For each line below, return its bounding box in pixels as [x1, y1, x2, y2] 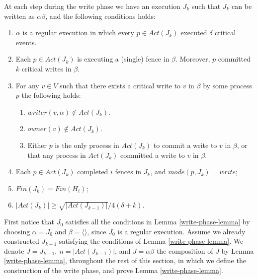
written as [4, 10, 35, 21]
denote [4, 245, 24, 256]
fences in [115, 166, 142, 177]
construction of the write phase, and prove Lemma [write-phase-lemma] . [4, 265, 223, 276]
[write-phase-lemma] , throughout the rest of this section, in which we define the [4, 255, 246, 266]
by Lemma [221, 245, 254, 256]
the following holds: [21, 90, 81, 100]
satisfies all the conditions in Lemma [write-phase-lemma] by [65, 216, 250, 227]
